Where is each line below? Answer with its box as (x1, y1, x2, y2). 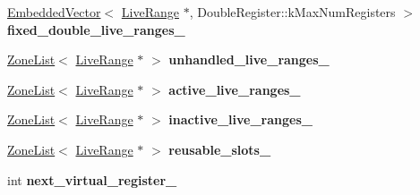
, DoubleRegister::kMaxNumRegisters (189, 3, 396, 21)
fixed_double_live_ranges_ (7, 20, 185, 38)
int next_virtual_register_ (7, 170, 177, 189)
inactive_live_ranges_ (168, 110, 313, 129)
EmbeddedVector (7, 3, 101, 21)
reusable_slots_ (168, 140, 271, 158)
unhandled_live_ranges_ (168, 50, 330, 69)
